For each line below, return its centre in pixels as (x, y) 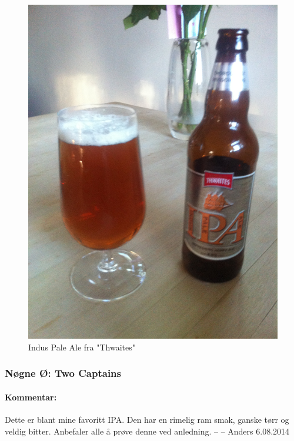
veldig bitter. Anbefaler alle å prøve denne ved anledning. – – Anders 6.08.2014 (147, 431)
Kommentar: (31, 397)
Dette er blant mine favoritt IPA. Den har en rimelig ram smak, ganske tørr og (147, 420)
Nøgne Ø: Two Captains (63, 373)
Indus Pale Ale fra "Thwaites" (82, 347)
